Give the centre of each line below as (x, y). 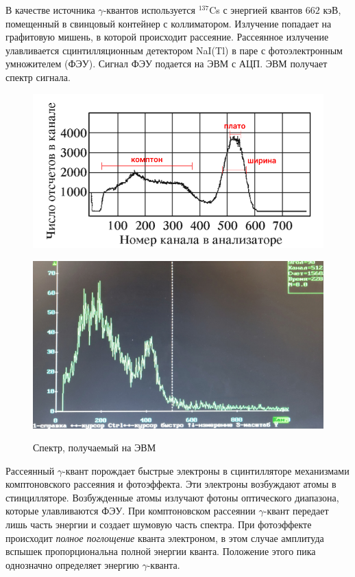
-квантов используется (149, 10)
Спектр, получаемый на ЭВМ (95, 448)
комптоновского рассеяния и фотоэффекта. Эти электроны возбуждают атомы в (171, 484)
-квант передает (296, 511)
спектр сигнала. (38, 77)
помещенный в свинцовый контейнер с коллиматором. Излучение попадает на (169, 23)
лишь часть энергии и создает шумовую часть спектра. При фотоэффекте (159, 524)
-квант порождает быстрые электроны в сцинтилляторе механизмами (206, 470)
